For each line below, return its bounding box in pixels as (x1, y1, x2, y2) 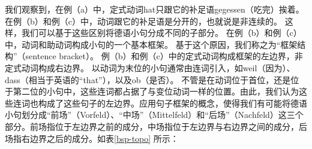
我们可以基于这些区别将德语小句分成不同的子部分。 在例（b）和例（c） (21, 26, 302, 39)
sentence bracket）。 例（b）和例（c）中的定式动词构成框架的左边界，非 (25, 50, 303, 62)
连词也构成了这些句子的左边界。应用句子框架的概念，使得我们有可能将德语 (13, 96, 307, 109)
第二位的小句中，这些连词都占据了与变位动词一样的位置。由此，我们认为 (13, 85, 299, 98)
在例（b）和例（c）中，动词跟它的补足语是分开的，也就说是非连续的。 (5, 14, 282, 27)
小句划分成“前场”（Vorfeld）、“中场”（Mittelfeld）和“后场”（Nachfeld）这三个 (5, 108, 304, 121)
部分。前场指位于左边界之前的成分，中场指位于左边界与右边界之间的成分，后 (5, 120, 307, 132)
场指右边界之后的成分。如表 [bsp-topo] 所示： (5, 132, 179, 144)
